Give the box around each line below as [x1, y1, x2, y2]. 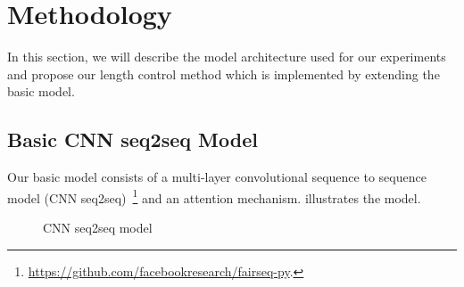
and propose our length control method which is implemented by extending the [7, 64, 440, 83]
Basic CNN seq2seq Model [7, 126, 258, 153]
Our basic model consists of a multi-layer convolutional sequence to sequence [7, 168, 427, 186]
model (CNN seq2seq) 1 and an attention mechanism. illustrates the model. [7, 185, 421, 207]
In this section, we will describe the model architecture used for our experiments [7, 47, 446, 66]
